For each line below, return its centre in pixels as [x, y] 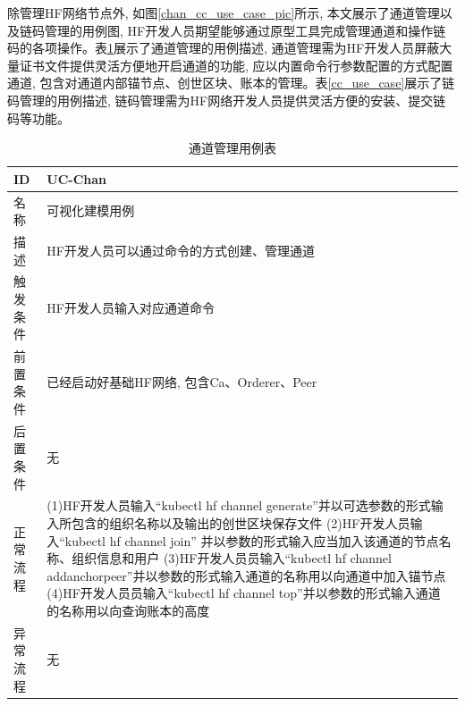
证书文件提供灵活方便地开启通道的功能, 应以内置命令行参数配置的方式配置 [236, 65]
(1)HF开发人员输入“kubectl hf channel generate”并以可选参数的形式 [239, 505]
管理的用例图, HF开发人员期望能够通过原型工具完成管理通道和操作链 [245, 30]
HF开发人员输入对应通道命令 [131, 307]
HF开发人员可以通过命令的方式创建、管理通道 [181, 250]
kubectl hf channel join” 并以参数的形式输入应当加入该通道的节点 [252, 540]
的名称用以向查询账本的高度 [128, 610]
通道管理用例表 [232, 148]
